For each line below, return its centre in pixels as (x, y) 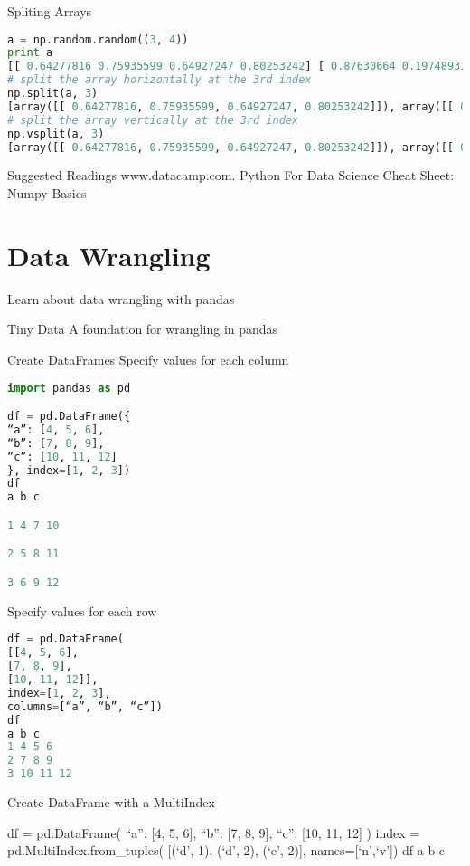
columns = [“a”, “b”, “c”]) (85, 706)
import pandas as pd (69, 388)
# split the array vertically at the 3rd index (153, 120)
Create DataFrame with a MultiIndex (111, 802)
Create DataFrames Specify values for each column (148, 359)
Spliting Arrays (50, 11)
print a (30, 53)
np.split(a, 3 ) (53, 94)
